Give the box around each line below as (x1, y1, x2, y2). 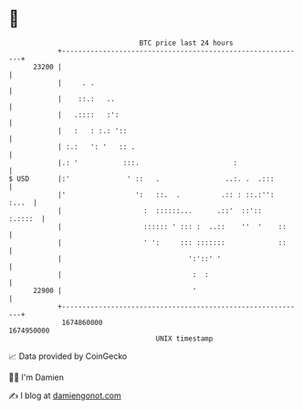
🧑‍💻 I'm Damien (8, 372, 65, 383)
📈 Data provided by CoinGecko (8, 351, 128, 362)
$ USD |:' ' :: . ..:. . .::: (8, 173, 275, 184)
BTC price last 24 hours (139, 38, 234, 47)
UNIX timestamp (155, 333, 214, 343)
